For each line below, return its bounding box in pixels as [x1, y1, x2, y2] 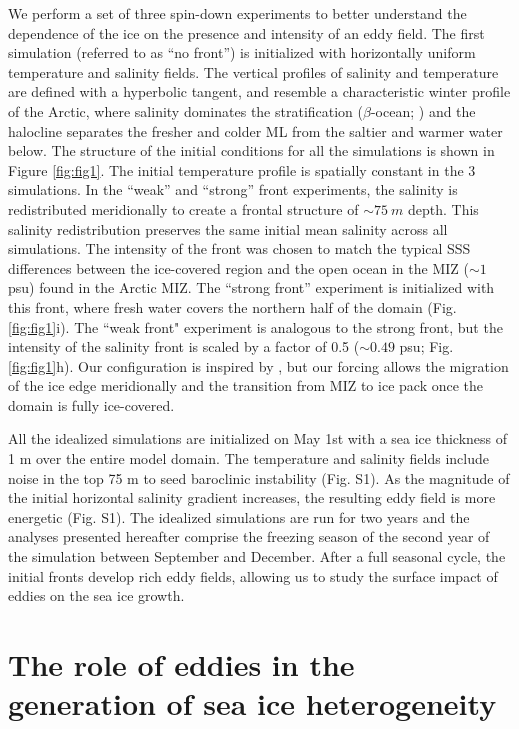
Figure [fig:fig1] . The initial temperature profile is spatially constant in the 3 [8, 159, 476, 180]
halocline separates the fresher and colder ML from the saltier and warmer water [8, 120, 503, 141]
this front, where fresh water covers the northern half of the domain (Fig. [8, 296, 457, 317]
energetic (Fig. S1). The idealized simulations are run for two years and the [8, 506, 470, 527]
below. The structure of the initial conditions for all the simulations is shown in [8, 140, 495, 161]
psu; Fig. [399, 336, 454, 357]
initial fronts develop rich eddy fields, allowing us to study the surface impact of [8, 565, 498, 586]
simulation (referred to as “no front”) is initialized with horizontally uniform [8, 42, 476, 63]
